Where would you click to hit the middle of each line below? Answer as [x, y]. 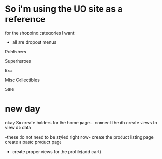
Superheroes [18, 61]
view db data [18, 127]
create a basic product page [33, 142]
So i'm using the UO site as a [64, 9]
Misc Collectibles [22, 80]
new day [23, 109]
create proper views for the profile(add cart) [57, 151]
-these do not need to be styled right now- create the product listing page [79, 137]
